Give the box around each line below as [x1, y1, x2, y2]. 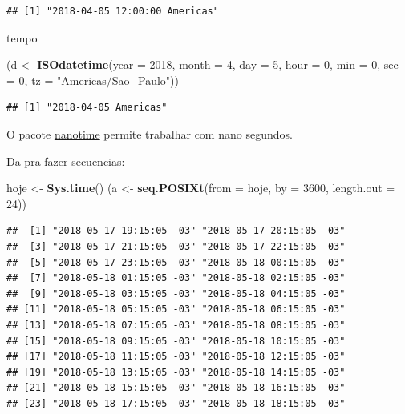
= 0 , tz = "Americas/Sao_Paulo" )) [6, 71, 180, 88]
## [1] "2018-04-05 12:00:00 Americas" [6, 6, 219, 17]
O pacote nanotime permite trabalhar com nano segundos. [6, 125, 293, 142]
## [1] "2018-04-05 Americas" [6, 102, 168, 114]
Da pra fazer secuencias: [6, 152, 125, 169]
